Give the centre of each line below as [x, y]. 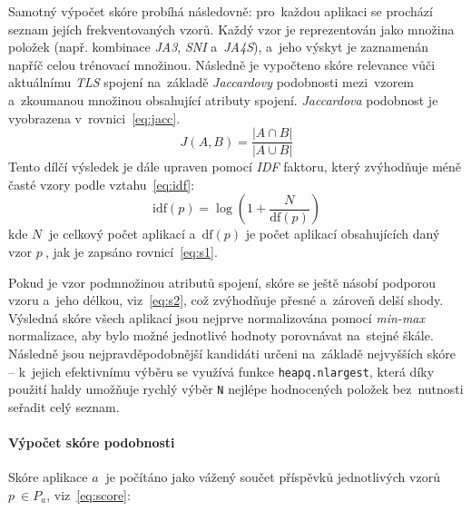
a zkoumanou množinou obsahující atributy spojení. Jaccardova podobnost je [223, 99]
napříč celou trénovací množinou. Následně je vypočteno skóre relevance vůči [222, 64]
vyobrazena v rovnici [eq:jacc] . [94, 118]
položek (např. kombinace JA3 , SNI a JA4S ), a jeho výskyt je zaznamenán [219, 47]
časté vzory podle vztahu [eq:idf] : [102, 184]
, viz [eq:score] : [88, 494]
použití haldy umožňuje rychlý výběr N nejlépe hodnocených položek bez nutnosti [236, 389]
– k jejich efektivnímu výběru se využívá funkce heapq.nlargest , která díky [221, 371]
